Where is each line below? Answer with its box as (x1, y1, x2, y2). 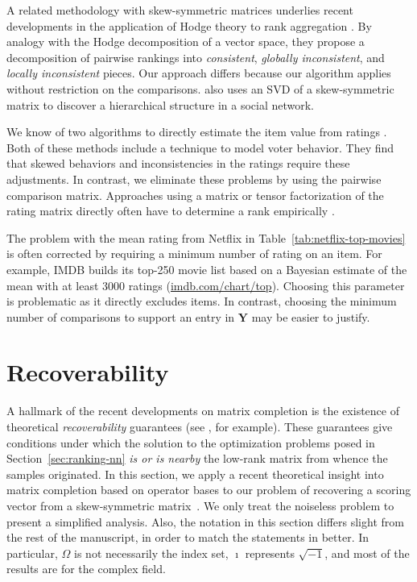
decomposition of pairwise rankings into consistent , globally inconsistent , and (6, 48, 385, 65)
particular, (6, 544, 58, 561)
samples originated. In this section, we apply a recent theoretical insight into (6, 465, 384, 482)
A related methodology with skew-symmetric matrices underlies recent (6, 2, 353, 18)
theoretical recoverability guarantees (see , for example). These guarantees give (6, 418, 393, 434)
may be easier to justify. (251, 308, 370, 325)
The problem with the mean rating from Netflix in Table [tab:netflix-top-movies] (6, 229, 406, 246)
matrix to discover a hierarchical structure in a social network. (6, 96, 314, 113)
